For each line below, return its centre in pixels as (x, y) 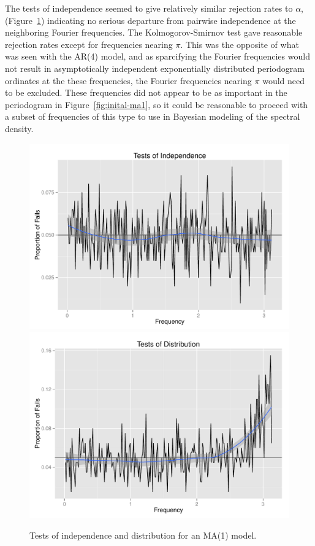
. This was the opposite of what (240, 44)
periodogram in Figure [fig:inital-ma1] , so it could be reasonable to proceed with (157, 104)
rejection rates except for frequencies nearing (89, 44)
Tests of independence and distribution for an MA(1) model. (143, 535)
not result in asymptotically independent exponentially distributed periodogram (155, 68)
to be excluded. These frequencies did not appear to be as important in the (146, 92)
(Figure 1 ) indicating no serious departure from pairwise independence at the (150, 20)
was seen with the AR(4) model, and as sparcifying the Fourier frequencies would (157, 56)
